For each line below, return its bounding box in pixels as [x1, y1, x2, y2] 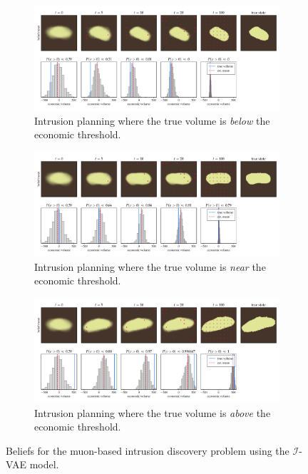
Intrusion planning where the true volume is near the [34, 259, 266, 274]
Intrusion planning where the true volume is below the [34, 113, 270, 128]
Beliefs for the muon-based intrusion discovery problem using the [6, 443, 289, 458]
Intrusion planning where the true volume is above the [34, 405, 271, 420]
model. [29, 457, 59, 472]
